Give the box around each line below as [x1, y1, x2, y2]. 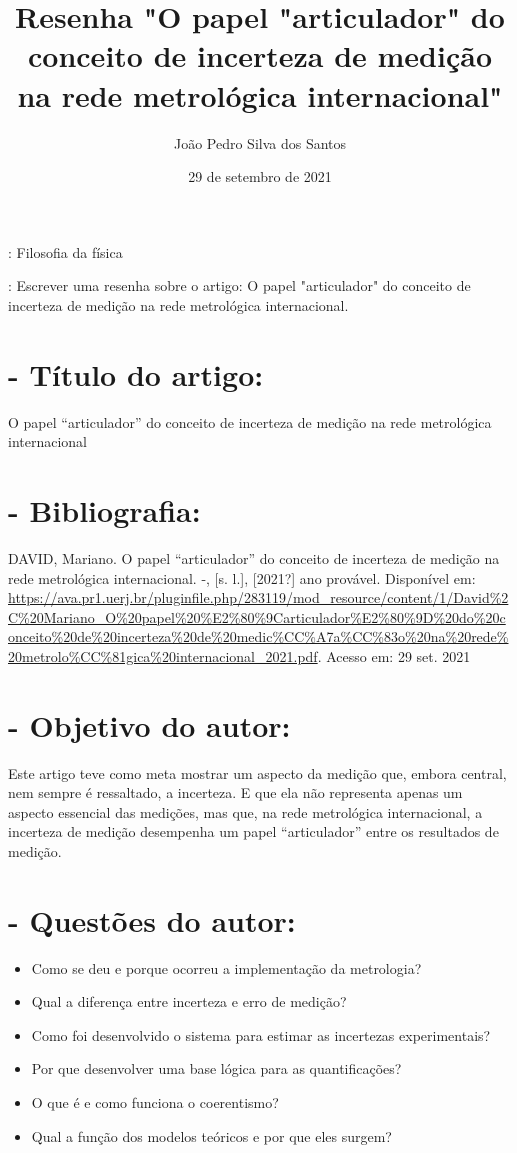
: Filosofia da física [8, 241, 123, 262]
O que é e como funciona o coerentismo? [31, 1092, 279, 1113]
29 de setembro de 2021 [188, 166, 332, 187]
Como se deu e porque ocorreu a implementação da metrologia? [31, 957, 422, 978]
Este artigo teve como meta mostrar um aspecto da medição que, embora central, [8, 762, 507, 783]
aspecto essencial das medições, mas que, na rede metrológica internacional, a [8, 801, 483, 822]
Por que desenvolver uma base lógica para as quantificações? [31, 1058, 402, 1079]
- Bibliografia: [8, 489, 201, 530]
